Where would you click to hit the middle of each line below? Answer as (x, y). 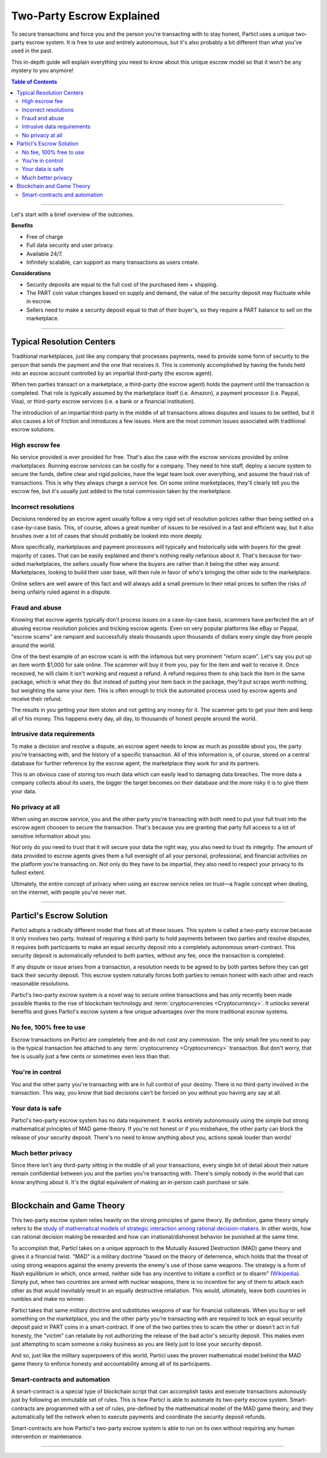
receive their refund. (37, 699)
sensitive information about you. (51, 836)
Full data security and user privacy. (70, 245)
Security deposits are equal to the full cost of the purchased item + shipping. (122, 284)
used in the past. (32, 51)
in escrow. (39, 301)
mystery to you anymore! (42, 70)
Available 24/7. (45, 254)
